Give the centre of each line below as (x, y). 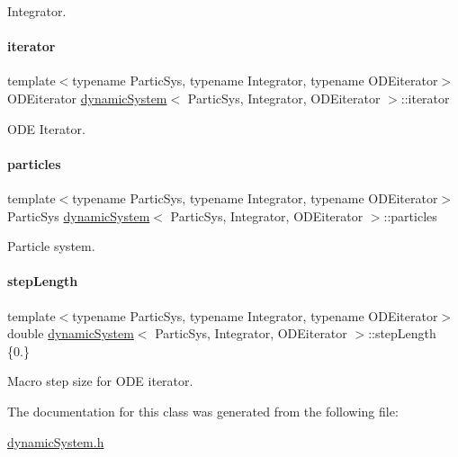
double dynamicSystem (71, 333)
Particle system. (51, 246)
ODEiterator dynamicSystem (87, 98)
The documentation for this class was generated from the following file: (203, 411)
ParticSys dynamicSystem (79, 215)
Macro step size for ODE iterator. (100, 381)
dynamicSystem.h (56, 441)
